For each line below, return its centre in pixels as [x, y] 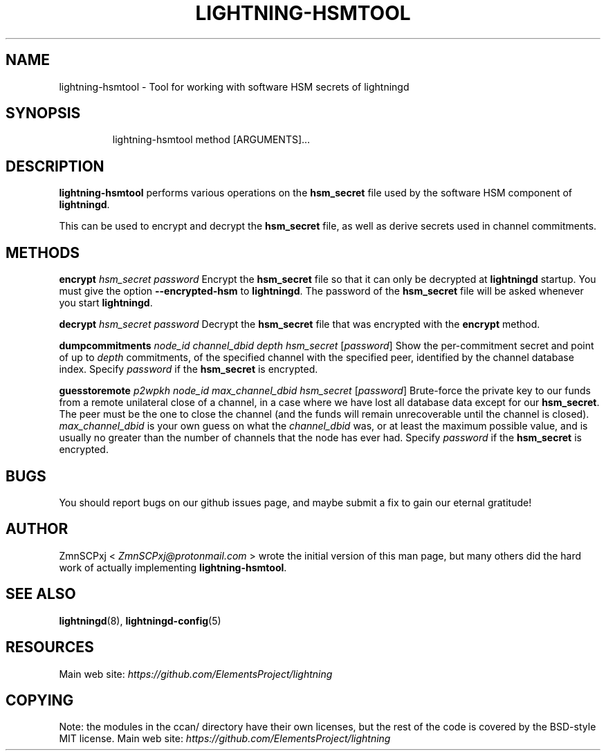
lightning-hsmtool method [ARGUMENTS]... [211, 140]
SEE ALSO [41, 594]
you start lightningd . [106, 303]
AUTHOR [37, 529]
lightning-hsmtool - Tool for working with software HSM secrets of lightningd [234, 86]
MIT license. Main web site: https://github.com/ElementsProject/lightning [225, 739]
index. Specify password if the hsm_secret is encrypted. [189, 369]
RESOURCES [50, 647]
